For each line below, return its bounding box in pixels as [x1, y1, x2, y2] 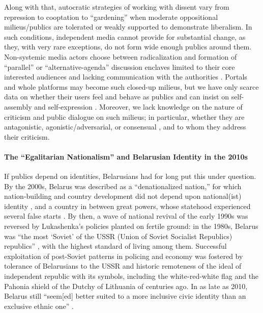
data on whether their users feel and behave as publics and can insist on [4, 91, 229, 102]
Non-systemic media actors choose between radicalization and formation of [4, 51, 237, 62]
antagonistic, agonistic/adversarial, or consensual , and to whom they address [4, 121, 246, 132]
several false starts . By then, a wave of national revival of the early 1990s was [4, 211, 248, 221]
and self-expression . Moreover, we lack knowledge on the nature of [34, 101, 243, 112]
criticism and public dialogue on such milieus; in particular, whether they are [4, 111, 245, 122]
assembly [4, 101, 32, 112]
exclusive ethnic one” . [4, 300, 74, 311]
